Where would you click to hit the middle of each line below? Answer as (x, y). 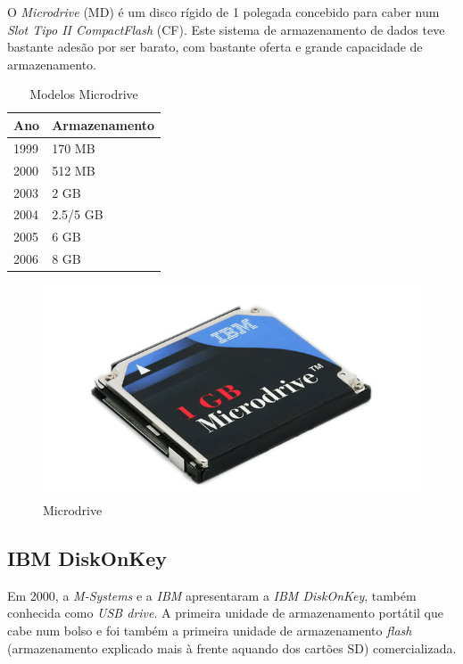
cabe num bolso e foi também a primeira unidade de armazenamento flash (210, 631)
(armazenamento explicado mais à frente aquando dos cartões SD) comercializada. (232, 648)
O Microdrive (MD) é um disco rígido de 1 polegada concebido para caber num (223, 12)
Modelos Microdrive (84, 94)
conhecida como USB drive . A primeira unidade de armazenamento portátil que (225, 613)
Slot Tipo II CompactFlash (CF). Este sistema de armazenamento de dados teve (226, 29)
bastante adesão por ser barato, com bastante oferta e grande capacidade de (215, 47)
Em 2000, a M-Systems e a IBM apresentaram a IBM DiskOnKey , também (212, 595)
